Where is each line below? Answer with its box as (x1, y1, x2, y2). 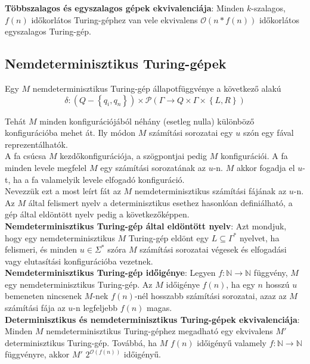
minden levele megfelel (5, 161, 87, 173)
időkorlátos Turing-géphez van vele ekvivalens (31, 13, 198, 26)
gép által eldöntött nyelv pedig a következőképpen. (5, 208, 190, 220)
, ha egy (226, 278, 255, 290)
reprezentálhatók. (5, 138, 68, 150)
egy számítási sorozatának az (100, 161, 206, 173)
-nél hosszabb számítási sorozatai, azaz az (134, 290, 287, 302)
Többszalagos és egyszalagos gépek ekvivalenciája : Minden (5, 2, 244, 14)
